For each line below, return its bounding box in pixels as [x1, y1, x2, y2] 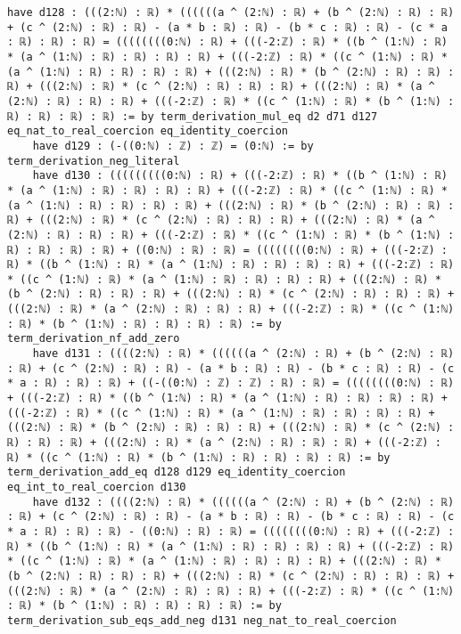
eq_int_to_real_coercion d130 [7, 481, 186, 493]
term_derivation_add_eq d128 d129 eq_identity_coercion [7, 466, 346, 479]
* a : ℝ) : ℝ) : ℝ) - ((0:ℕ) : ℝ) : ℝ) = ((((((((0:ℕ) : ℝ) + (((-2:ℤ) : [7, 524, 455, 538]
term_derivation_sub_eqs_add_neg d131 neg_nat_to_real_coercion [7, 614, 397, 627]
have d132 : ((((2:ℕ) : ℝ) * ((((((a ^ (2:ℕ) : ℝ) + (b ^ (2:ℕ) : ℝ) [32, 495, 455, 508]
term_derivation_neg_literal [7, 154, 180, 167]
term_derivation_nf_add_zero [7, 332, 180, 345]
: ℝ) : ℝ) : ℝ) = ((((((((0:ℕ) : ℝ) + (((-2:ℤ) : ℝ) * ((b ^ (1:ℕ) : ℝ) [7, 36, 448, 49]
